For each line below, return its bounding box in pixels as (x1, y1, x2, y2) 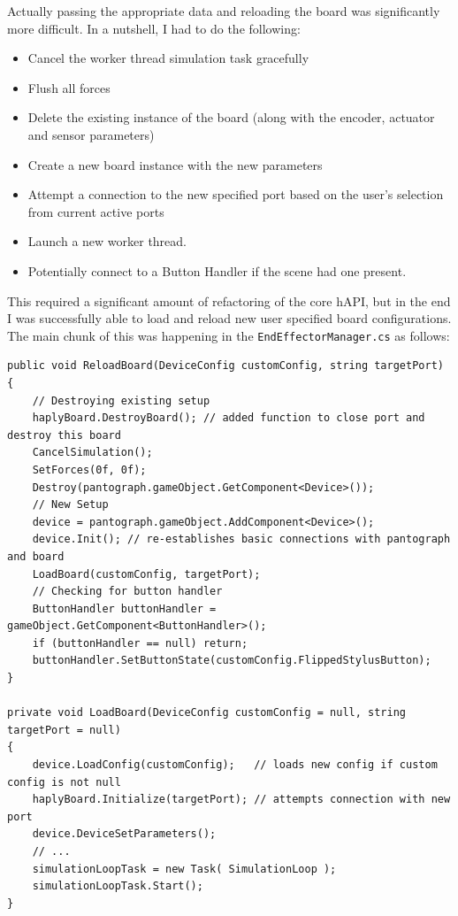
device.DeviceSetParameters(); (32, 827, 217, 841)
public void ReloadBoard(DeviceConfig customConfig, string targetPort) (7, 359, 444, 373)
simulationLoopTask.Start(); (32, 880, 203, 893)
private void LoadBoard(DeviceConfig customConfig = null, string (7, 706, 407, 720)
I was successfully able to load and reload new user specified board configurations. (7, 309, 452, 327)
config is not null (7, 775, 121, 789)
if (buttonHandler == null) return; (32, 636, 248, 650)
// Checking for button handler (32, 585, 223, 598)
